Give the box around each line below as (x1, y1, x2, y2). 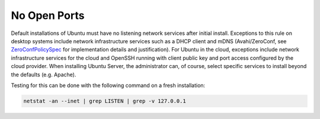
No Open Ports (11, 9, 85, 22)
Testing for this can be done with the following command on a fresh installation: (11, 82, 206, 89)
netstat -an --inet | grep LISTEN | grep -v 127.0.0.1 (23, 98, 186, 104)
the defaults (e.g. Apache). (11, 71, 76, 78)
